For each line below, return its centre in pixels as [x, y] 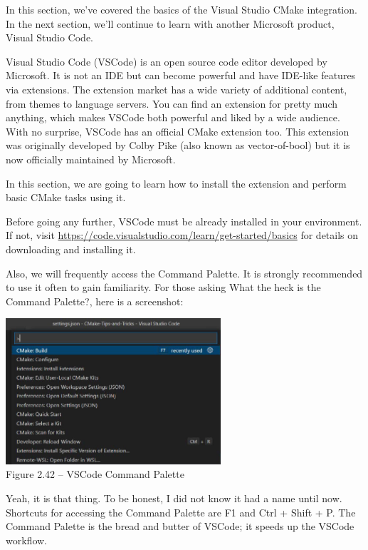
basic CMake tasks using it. [66, 197]
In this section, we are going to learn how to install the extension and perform [176, 183]
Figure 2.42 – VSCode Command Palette [95, 474]
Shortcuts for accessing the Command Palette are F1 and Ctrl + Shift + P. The [181, 512]
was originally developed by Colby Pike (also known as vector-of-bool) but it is [178, 145]
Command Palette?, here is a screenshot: [95, 301]
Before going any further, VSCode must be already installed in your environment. [184, 221]
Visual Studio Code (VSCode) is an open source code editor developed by [167, 61]
